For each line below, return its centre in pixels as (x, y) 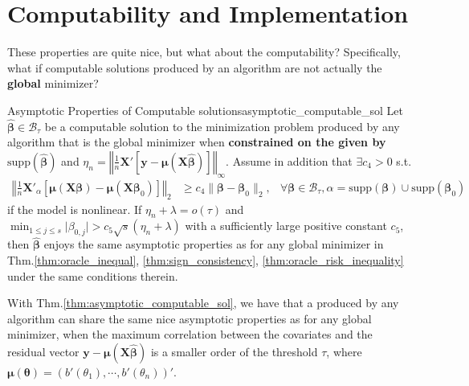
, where (344, 351)
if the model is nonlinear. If (75, 209)
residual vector (43, 351)
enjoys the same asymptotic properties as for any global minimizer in (214, 244)
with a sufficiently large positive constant (286, 226)
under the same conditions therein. (93, 275)
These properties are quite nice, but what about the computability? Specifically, (204, 52)
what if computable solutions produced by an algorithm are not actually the (195, 67)
